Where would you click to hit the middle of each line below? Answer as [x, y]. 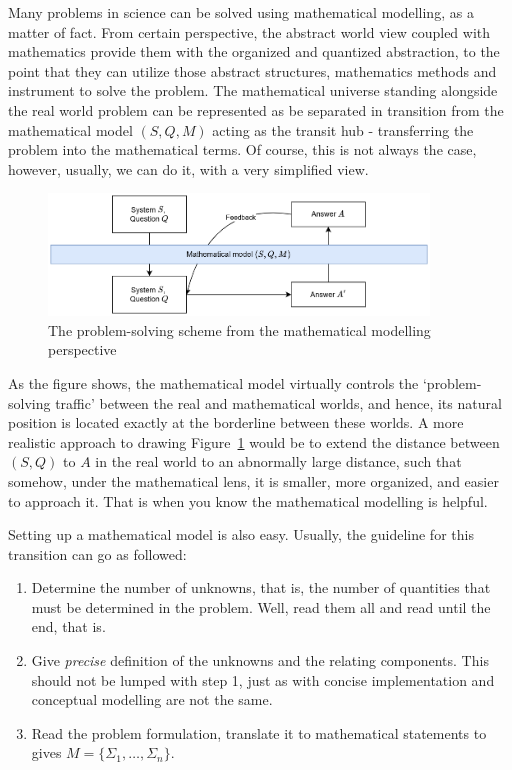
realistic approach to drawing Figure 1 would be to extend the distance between [254, 441]
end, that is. [68, 626]
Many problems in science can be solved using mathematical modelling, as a [241, 12]
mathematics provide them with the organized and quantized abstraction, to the [254, 51]
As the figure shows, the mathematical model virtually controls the [213, 382]
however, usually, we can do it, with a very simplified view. [188, 168]
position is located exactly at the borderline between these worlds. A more [236, 422]
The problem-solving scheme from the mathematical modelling [239, 329]
